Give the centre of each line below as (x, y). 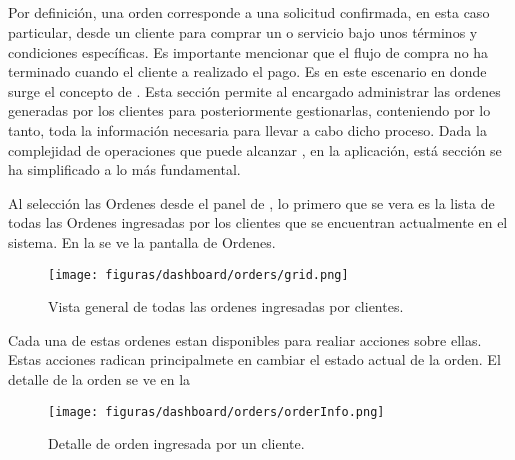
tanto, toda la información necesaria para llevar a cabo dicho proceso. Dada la (247, 129)
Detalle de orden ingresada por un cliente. (176, 443)
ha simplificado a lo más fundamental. (124, 169)
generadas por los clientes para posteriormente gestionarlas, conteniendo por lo (249, 110)
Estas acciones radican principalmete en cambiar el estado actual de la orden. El (254, 359)
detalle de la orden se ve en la (99, 378)
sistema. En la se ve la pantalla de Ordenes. (142, 241)
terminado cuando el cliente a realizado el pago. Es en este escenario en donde (247, 71)
